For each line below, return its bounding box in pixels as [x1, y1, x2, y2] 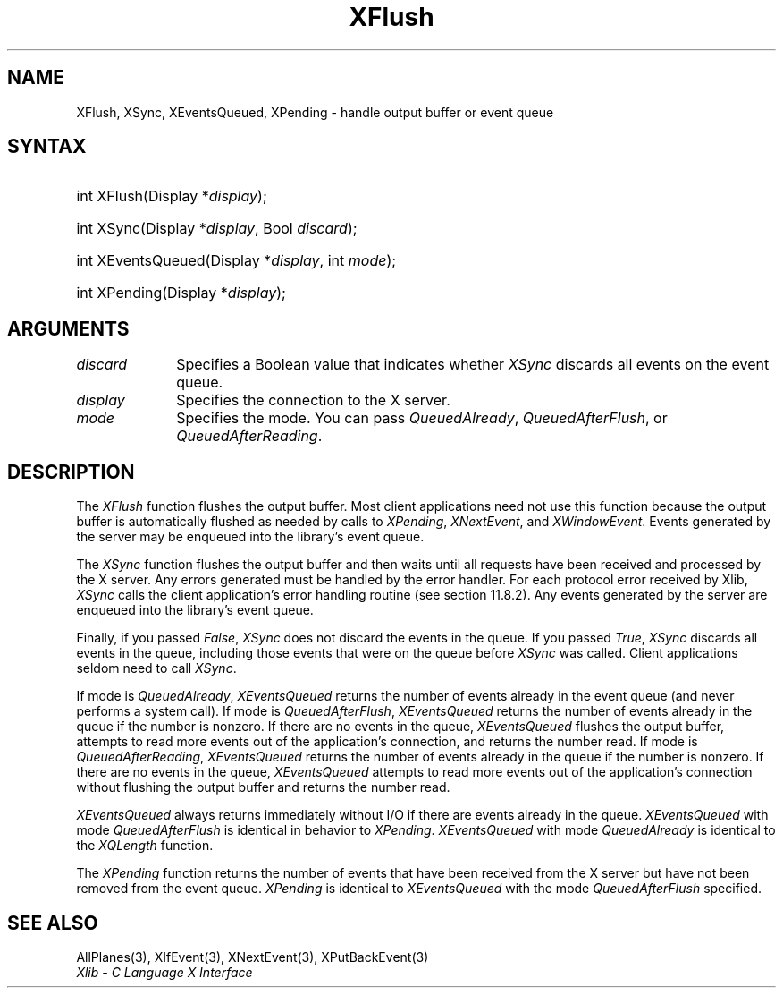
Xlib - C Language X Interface [76, 964, 253, 980]
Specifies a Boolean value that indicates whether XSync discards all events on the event [176, 355, 770, 374]
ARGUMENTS [7, 317, 130, 340]
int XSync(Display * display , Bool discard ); [76, 219, 358, 238]
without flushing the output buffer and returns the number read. [76, 779, 450, 795]
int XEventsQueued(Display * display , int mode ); [76, 251, 397, 270]
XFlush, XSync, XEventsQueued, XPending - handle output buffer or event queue [76, 104, 554, 120]
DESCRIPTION [7, 460, 135, 483]
